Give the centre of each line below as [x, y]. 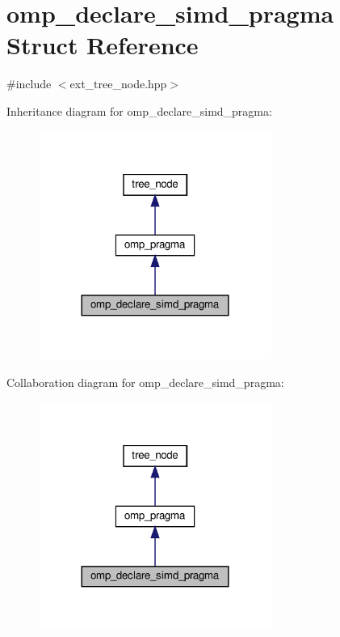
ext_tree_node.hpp [118, 84]
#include [29, 84]
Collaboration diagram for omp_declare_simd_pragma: [145, 382]
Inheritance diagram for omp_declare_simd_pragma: [139, 110]
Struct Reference [103, 45]
